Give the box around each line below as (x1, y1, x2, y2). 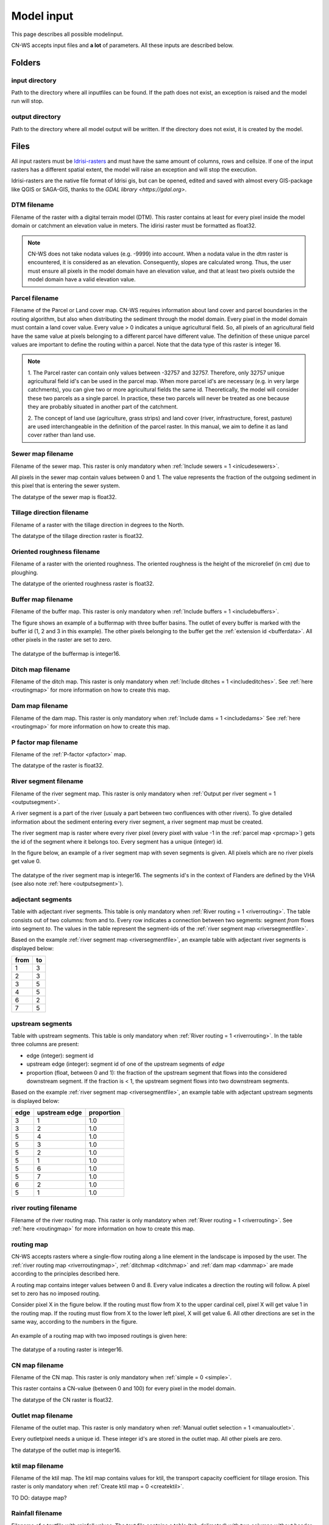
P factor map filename (11, 738, 79, 747)
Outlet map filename (11, 1411, 73, 1419)
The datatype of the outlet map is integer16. (11, 1446, 121, 1454)
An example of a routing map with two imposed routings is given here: (11, 1332, 187, 1339)
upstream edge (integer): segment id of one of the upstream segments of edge (26, 1060, 225, 1067)
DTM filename (11, 201, 54, 209)
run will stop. (11, 98, 44, 105)
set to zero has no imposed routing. (11, 1290, 101, 1297)
